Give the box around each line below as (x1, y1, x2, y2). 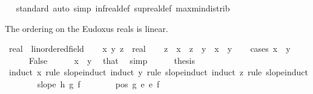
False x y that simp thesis (28, 54, 195, 66)
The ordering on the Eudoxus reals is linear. (5, 22, 168, 34)
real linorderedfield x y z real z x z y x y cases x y (8, 42, 291, 55)
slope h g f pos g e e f (37, 77, 160, 90)
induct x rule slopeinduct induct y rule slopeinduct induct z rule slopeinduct (8, 66, 308, 78)
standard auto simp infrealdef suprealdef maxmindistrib (16, 2, 230, 14)
